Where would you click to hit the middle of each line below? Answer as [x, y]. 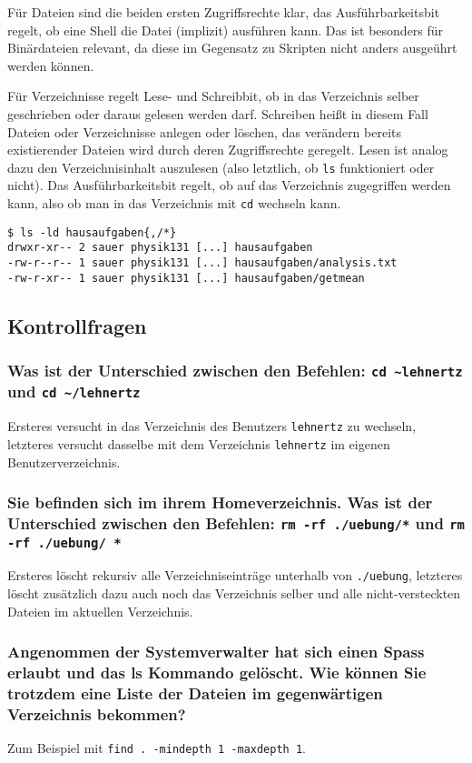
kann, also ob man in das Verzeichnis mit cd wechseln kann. [174, 203]
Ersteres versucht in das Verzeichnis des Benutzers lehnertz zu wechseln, [212, 426]
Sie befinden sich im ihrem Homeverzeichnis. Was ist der [220, 502]
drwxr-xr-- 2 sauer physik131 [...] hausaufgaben [160, 248]
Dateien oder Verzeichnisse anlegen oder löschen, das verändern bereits [205, 131]
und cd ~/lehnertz [74, 392]
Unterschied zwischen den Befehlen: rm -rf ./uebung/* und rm [236, 523]
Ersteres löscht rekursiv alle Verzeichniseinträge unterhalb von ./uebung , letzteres [235, 575]
